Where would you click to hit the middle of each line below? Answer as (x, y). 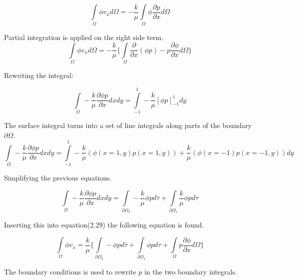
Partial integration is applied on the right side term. (84, 37)
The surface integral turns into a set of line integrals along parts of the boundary (128, 125)
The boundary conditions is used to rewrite (70, 271)
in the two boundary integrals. (191, 271)
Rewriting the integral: (39, 75)
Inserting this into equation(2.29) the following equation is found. (104, 225)
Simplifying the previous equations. (58, 178)
